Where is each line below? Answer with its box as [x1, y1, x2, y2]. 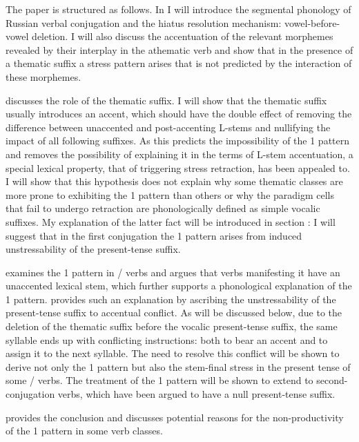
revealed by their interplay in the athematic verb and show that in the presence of [6, 42, 353, 57]
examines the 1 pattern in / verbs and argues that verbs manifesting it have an [6, 265, 340, 279]
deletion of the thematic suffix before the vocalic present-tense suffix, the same [6, 319, 338, 334]
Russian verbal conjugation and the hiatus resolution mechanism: [6, 15, 282, 30]
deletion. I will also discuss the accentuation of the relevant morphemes [32, 29, 333, 44]
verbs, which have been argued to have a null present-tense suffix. [57, 387, 336, 401]
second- [316, 373, 348, 387]
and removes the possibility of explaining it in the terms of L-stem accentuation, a [6, 146, 353, 161]
